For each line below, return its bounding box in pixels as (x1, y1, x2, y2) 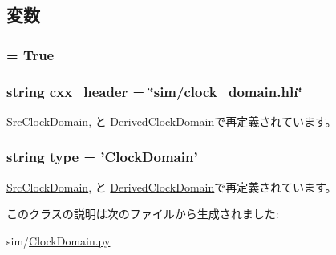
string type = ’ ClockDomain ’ (6, 147, 198, 167)
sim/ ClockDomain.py (6, 232, 111, 249)
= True (6, 44, 55, 64)
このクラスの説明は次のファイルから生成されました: (6, 205, 279, 222)
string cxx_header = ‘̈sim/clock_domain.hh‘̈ (6, 81, 302, 101)
